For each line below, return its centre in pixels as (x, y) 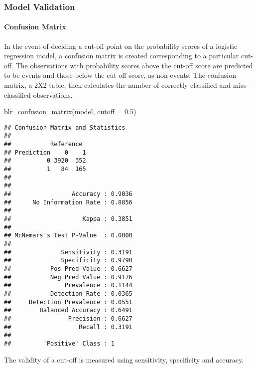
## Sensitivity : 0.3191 (68, 252)
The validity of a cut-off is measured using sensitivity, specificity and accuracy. (124, 359)
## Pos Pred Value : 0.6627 (68, 269)
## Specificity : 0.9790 (68, 261)
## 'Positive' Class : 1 (59, 343)
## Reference (43, 144)
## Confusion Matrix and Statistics (65, 127)
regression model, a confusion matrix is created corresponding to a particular (122, 56)
